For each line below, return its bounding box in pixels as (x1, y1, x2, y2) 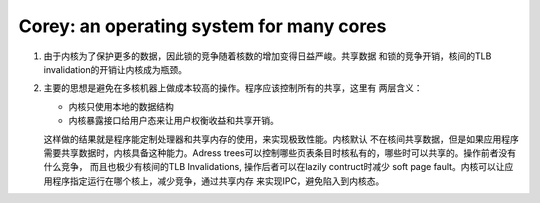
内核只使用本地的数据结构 (68, 100, 174, 112)
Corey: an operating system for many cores (18, 15, 387, 37)
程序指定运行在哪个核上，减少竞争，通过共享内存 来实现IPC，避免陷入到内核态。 (51, 175, 385, 187)
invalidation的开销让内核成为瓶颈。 (43, 63, 187, 75)
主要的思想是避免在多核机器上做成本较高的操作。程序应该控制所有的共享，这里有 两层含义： (43, 82, 423, 94)
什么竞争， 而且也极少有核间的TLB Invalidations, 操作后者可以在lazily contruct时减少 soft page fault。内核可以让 (43, 161, 505, 173)
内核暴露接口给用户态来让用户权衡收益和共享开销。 (68, 115, 279, 127)
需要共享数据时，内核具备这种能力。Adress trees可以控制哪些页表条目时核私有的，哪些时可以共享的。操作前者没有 (43, 146, 517, 159)
